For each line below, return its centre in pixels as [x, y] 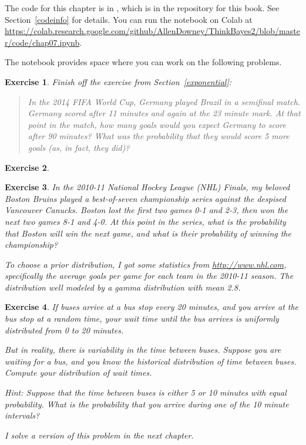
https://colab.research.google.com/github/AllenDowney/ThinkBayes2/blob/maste [152, 31]
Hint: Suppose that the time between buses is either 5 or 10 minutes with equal [146, 392]
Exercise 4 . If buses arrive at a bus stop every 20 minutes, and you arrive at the [152, 307]
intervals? [22, 415]
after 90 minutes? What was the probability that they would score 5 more [159, 136]
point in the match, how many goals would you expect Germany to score [157, 124]
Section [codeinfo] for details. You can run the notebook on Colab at [129, 19]
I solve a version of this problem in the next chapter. [99, 435]
